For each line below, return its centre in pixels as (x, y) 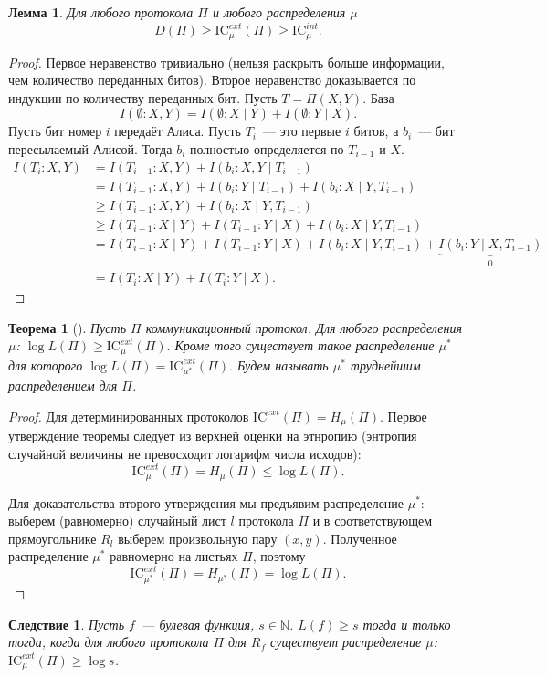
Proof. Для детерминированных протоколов (129, 416)
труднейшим (385, 365)
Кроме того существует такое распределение (304, 345)
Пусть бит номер (55, 131)
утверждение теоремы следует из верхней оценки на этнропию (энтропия (213, 436)
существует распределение (346, 642)
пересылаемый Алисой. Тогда (90, 148)
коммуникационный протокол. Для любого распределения (304, 327)
